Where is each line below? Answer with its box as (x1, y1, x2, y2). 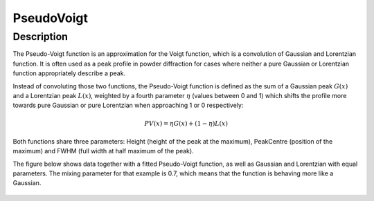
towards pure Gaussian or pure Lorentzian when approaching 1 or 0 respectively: (12, 101, 244, 110)
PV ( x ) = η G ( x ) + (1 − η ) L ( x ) (144, 119, 229, 127)
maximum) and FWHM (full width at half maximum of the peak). (12, 147, 194, 155)
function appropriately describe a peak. (12, 69, 126, 77)
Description (12, 30, 69, 43)
